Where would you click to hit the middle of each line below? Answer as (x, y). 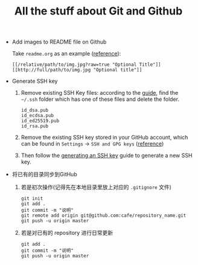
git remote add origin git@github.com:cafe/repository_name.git (104, 216)
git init (32, 199)
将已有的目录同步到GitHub (44, 174)
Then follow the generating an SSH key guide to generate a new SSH (107, 156)
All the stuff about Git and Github (98, 11)
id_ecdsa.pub (37, 116)
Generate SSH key (35, 81)
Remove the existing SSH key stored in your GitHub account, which (104, 138)
